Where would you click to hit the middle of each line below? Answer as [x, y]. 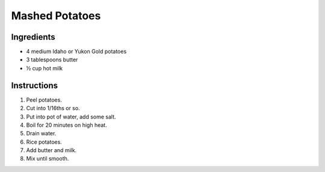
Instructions [35, 85]
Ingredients [33, 37]
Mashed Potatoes [56, 16]
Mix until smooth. [48, 159]
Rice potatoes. [44, 142]
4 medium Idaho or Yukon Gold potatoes [76, 52]
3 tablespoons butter [52, 60]
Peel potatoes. [44, 100]
